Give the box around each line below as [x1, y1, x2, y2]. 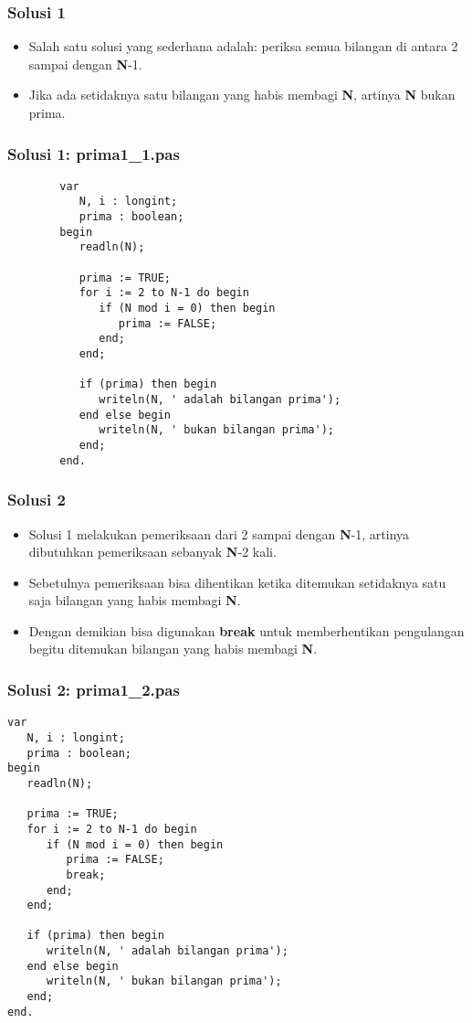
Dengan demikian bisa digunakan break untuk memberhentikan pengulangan [28, 621, 465, 640]
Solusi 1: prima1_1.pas [7, 142, 180, 165]
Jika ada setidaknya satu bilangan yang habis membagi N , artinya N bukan [28, 85, 456, 104]
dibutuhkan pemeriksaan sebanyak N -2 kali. [28, 542, 277, 561]
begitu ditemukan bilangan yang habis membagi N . [28, 639, 318, 658]
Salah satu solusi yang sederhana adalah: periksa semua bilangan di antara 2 [28, 37, 458, 56]
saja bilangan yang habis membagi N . [28, 591, 241, 610]
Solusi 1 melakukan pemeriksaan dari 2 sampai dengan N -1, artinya [28, 524, 410, 543]
